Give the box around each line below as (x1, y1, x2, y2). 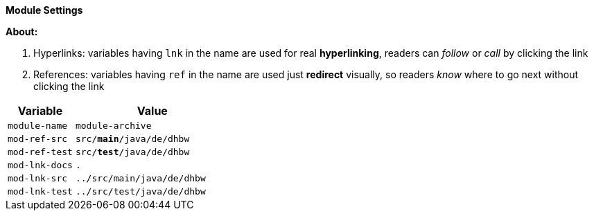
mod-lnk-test (8, 186, 73, 197)
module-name (8, 120, 68, 131)
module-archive (75, 120, 152, 131)
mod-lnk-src (8, 173, 68, 183)
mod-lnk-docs (8, 160, 73, 170)
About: (6, 26, 38, 37)
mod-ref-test (8, 147, 73, 157)
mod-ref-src (8, 134, 68, 144)
